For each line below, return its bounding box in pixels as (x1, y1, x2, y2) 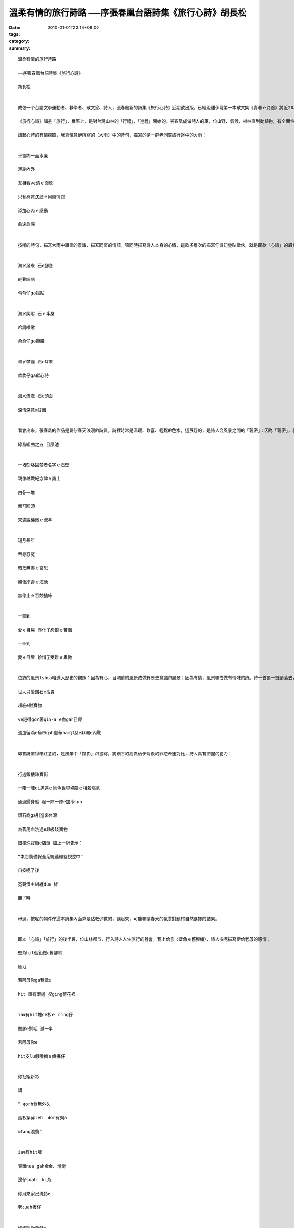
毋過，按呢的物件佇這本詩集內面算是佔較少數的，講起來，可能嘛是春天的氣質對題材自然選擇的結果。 (18, 916, 220, 921)
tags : (9, 31, 20, 37)
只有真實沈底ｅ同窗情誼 (18, 194, 65, 199)
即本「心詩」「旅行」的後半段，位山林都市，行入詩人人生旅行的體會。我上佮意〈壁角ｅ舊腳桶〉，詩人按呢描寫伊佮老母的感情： (18, 936, 271, 942)
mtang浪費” (18, 1129, 42, 1135)
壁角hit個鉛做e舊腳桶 (18, 950, 63, 955)
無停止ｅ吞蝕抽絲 (18, 592, 52, 598)
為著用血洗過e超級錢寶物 (18, 826, 68, 832)
